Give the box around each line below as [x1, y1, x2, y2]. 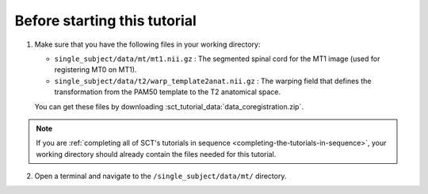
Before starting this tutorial [14, 12, 197, 29]
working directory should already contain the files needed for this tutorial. [36, 149, 277, 158]
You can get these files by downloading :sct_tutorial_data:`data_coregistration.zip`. [34, 101, 304, 111]
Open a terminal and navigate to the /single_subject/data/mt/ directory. [34, 171, 287, 181]
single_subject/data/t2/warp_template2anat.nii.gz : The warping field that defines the [54, 76, 372, 86]
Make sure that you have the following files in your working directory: [34, 40, 261, 49]
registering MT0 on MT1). [54, 65, 137, 74]
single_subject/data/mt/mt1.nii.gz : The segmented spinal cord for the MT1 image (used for [54, 54, 380, 63]
